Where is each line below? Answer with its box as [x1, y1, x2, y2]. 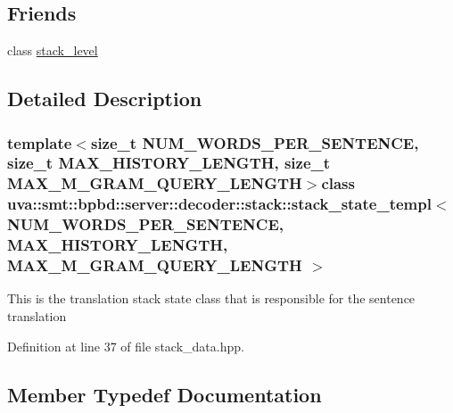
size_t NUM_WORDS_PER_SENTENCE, [90, 131, 419, 153]
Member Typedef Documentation [7, 380, 322, 408]
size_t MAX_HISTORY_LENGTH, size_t [7, 152, 331, 174]
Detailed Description [7, 85, 202, 112]
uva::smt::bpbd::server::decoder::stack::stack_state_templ [7, 193, 432, 215]
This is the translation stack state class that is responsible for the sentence [7, 289, 416, 308]
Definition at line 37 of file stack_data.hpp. [7, 336, 244, 355]
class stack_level [7, 41, 98, 60]
